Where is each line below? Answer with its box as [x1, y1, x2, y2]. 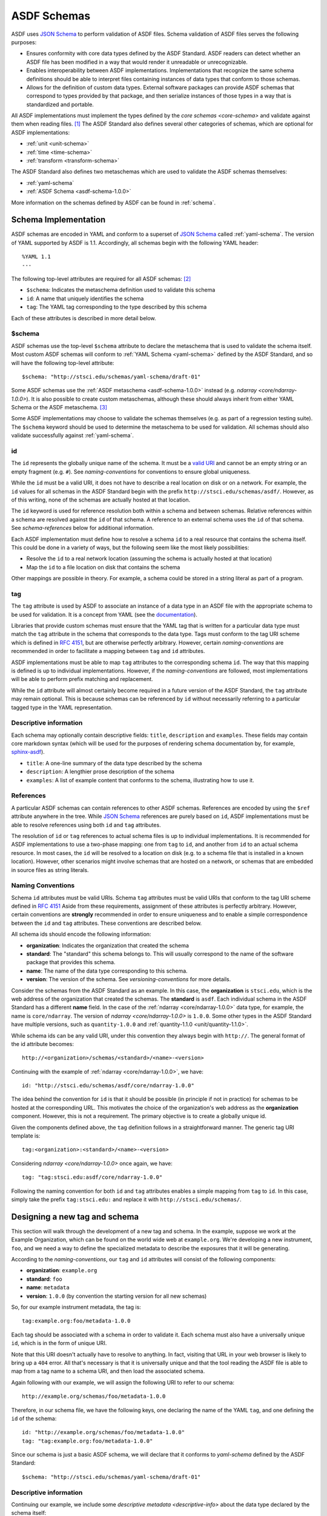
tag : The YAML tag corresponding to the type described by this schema [26, 303, 207, 310]
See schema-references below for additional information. [11, 525, 154, 532]
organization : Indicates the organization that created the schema [26, 942, 189, 949]
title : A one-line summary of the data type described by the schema [26, 759, 202, 766]
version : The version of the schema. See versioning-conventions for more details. [26, 976, 231, 983]
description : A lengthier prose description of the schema [26, 768, 175, 776]
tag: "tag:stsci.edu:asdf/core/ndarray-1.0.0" [22, 1174, 163, 1181]
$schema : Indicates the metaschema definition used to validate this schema [26, 286, 216, 293]
